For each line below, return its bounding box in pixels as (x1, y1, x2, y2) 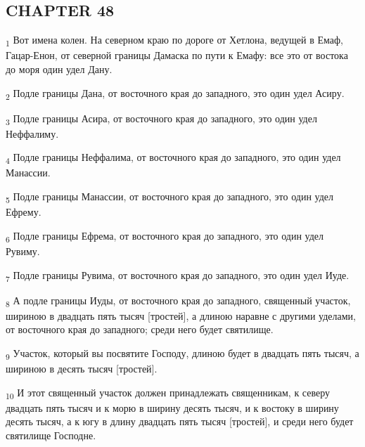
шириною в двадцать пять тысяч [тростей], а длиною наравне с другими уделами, (6, 308, 356, 323)
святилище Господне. (6, 427, 96, 442)
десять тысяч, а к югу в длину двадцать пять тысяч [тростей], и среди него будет (6, 414, 354, 429)
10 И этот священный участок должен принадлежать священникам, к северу (6, 384, 330, 401)
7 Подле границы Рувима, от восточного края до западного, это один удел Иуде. (6, 267, 350, 284)
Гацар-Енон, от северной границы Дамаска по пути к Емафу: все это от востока (6, 48, 348, 63)
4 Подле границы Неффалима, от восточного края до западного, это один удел (6, 150, 341, 167)
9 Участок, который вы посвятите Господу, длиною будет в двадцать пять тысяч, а (6, 345, 359, 362)
